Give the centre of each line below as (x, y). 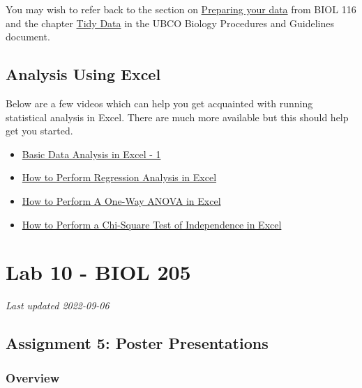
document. (28, 37)
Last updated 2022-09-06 (58, 305)
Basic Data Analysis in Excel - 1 (91, 154)
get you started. (39, 131)
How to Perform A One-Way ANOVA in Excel (121, 200)
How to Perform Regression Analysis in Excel (119, 177)
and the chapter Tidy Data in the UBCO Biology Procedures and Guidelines (170, 23)
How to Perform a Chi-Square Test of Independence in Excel (152, 224)
